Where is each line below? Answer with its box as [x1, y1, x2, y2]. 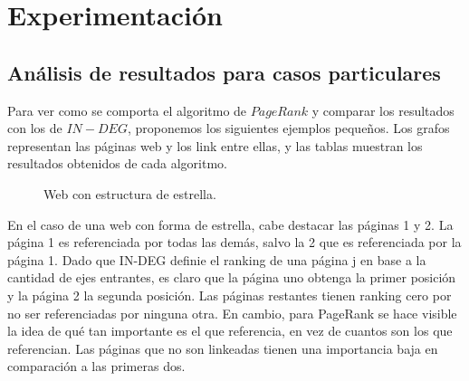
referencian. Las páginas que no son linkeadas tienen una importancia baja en [7, 338, 438, 357]
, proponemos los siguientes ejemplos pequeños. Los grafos [127, 119, 450, 138]
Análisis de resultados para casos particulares [7, 58, 441, 86]
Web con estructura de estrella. [43, 184, 216, 203]
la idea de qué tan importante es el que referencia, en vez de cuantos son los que [7, 321, 453, 340]
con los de [7, 119, 62, 138]
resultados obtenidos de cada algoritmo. [7, 154, 227, 173]
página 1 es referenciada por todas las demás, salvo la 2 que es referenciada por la [7, 233, 462, 252]
